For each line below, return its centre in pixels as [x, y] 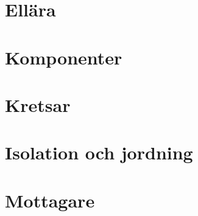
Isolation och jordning [99, 152]
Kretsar [38, 104]
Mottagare [50, 200]
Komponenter [64, 57]
